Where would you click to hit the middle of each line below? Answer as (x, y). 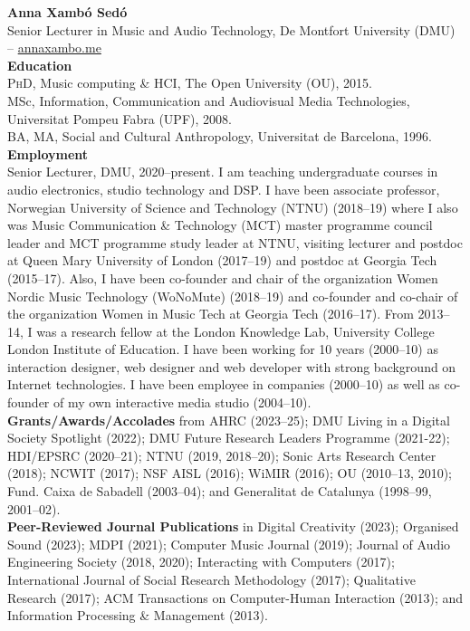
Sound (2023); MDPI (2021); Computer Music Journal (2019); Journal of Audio (229, 544)
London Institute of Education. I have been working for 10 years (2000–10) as (223, 349)
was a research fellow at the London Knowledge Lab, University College (235, 331)
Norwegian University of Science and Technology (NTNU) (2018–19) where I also (233, 207)
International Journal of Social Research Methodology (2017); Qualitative (211, 579)
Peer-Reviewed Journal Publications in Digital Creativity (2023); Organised (233, 526)
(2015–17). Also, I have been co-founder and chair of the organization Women (223, 277)
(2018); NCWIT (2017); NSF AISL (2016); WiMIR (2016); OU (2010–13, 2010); (230, 473)
